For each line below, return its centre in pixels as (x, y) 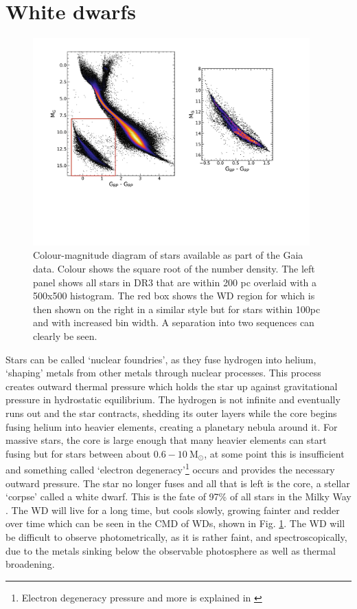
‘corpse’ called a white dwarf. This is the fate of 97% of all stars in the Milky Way (178, 496)
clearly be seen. (65, 335)
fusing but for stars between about (78, 453)
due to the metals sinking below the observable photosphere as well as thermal (171, 550)
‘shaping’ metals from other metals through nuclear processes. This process (163, 373)
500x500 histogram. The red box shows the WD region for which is (174, 296)
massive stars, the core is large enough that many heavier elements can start (166, 440)
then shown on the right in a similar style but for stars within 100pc (177, 309)
